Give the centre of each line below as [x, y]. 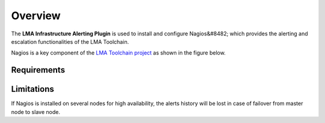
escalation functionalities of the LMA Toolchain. [70, 41]
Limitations [32, 89]
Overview [36, 16]
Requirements [38, 70]
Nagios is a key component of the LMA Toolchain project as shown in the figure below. [118, 53]
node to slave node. [36, 112]
